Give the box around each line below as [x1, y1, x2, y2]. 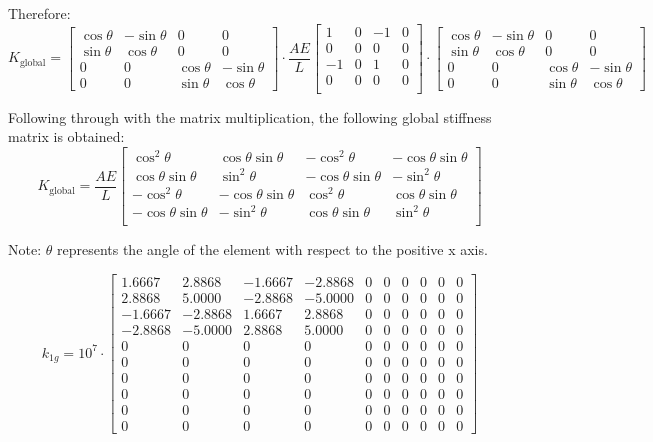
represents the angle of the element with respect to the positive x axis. [56, 239, 488, 260]
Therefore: [8, 3, 71, 23]
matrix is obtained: [8, 126, 125, 147]
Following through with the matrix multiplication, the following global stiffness [8, 106, 492, 127]
